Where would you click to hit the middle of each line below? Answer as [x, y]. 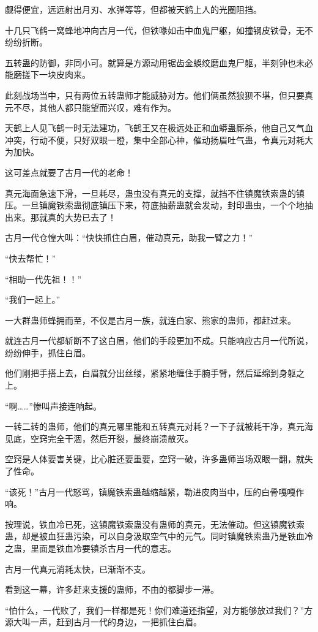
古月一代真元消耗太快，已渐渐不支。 [78, 569]
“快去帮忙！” [31, 258]
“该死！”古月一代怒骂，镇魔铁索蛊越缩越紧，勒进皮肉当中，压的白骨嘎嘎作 [155, 491]
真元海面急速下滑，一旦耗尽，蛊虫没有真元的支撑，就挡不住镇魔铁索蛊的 [150, 193]
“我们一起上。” [33, 299]
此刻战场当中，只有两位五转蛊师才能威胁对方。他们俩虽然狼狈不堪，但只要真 [159, 95]
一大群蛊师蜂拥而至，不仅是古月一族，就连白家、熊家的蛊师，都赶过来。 [150, 320]
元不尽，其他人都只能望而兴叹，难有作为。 [91, 107]
